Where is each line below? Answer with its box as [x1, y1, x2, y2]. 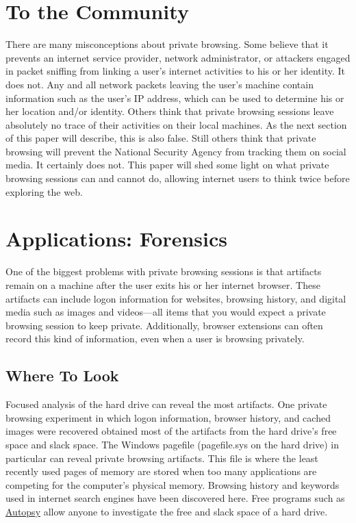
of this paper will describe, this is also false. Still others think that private [5, 131, 316, 145]
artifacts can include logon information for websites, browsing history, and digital [5, 291, 346, 305]
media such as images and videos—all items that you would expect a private [5, 305, 326, 319]
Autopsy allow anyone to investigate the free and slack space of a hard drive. [5, 504, 328, 518]
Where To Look [5, 365, 119, 386]
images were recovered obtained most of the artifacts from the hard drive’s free [5, 424, 337, 438]
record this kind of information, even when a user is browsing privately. [5, 331, 305, 346]
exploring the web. [5, 184, 83, 199]
